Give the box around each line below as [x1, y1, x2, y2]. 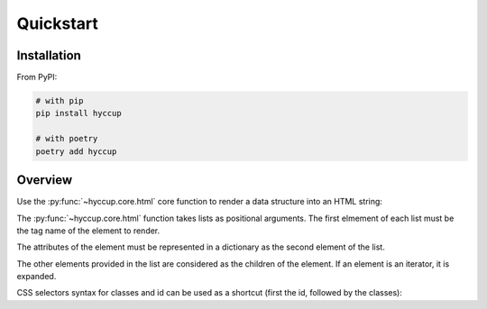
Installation [16, 48, 81, 63]
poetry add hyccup [35, 146, 117, 157]
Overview [16, 172, 73, 188]
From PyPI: [16, 72, 58, 83]
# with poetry [35, 133, 98, 144]
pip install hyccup [35, 108, 122, 119]
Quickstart [16, 14, 99, 33]
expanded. [16, 271, 57, 282]
